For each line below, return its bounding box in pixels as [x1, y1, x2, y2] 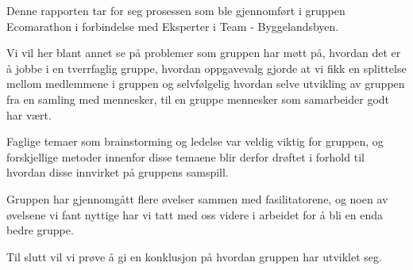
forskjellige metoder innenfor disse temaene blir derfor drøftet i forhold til [6, 148, 365, 165]
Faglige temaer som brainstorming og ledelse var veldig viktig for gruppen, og [6, 133, 384, 150]
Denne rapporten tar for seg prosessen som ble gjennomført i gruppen [6, 2, 345, 18]
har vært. [6, 106, 52, 123]
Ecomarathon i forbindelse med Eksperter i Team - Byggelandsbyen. [6, 17, 339, 34]
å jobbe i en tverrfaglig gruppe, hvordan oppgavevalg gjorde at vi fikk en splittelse [6, 59, 407, 76]
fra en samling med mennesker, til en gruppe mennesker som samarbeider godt [6, 90, 390, 107]
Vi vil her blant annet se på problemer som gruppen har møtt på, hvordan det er [6, 44, 401, 61]
